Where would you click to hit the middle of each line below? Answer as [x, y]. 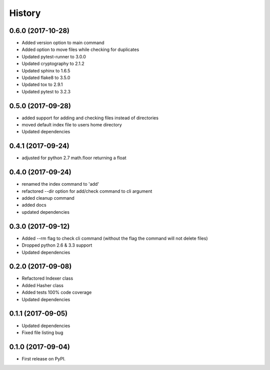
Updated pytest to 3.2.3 [46, 91]
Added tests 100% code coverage [57, 293]
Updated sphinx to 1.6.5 [46, 70]
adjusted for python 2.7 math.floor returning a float [74, 158]
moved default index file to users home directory [72, 125]
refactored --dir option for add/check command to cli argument [87, 191]
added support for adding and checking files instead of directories [90, 118]
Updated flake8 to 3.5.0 [46, 78]
